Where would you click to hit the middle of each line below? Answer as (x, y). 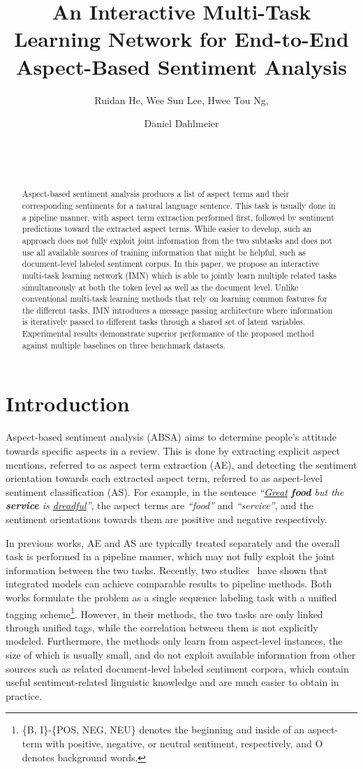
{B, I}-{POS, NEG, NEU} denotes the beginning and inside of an (163, 730)
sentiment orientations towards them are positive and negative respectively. (166, 519)
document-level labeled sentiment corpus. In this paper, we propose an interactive (170, 264)
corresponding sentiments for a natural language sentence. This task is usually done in (179, 205)
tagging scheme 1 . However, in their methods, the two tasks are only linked (164, 613)
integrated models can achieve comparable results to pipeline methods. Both (169, 584)
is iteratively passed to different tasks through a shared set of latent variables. (164, 322)
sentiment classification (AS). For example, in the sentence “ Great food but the (175, 491)
